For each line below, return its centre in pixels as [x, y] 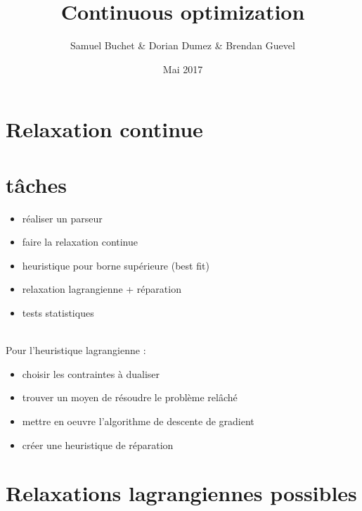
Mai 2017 [183, 69]
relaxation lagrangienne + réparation [102, 289]
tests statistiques [58, 313]
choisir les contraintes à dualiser [91, 373]
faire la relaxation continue [80, 242]
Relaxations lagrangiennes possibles [181, 493]
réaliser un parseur [62, 218]
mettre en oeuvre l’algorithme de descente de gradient [138, 421]
